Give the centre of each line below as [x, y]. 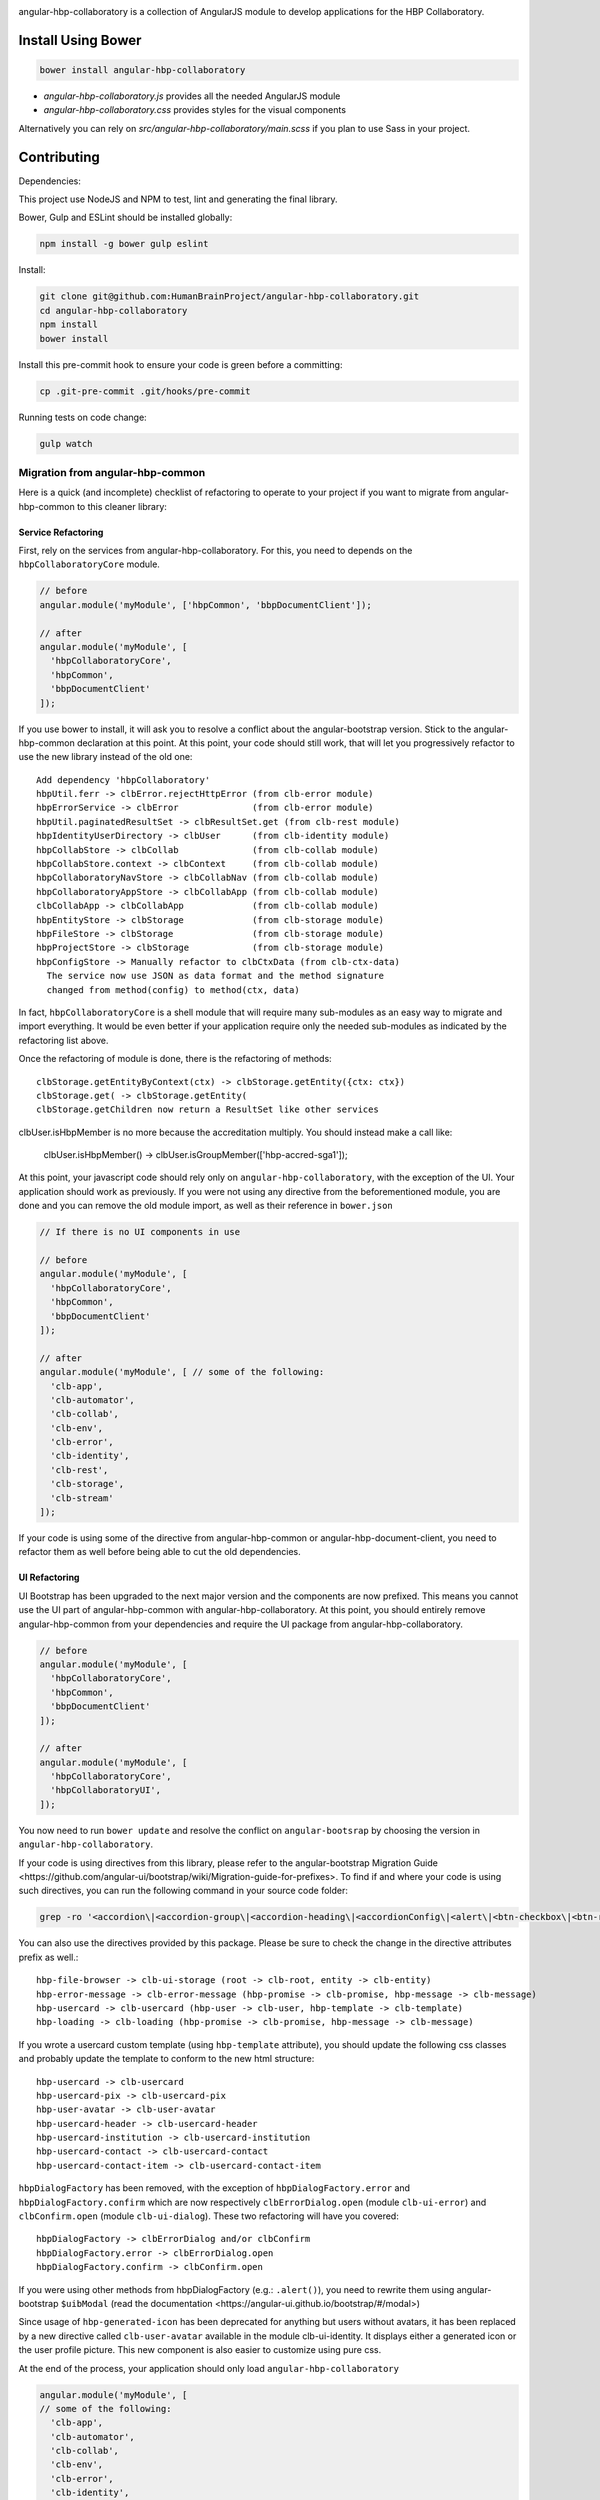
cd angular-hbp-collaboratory [113, 310]
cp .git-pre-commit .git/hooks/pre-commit [145, 391]
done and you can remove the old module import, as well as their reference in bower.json [206, 1206]
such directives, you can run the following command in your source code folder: [183, 1891]
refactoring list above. [63, 1040]
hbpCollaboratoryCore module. [89, 564]
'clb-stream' [82, 1498]
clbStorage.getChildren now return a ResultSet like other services [207, 1109]
